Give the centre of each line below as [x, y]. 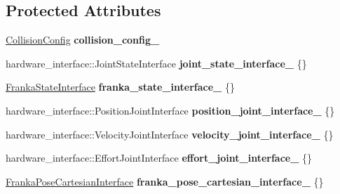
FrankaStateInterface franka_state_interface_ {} [120, 87]
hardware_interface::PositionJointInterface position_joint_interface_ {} [170, 110]
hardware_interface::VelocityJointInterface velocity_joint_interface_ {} [170, 134]
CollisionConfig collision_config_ [83, 40]
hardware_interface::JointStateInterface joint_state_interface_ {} [156, 63]
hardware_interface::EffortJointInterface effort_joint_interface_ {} [159, 158]
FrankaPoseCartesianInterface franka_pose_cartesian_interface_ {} [165, 181]
